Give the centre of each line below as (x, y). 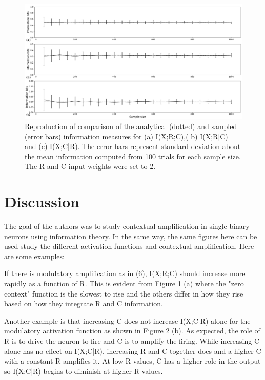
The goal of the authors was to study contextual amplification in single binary (127, 226)
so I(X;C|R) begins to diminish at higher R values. (84, 371)
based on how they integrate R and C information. (84, 303)
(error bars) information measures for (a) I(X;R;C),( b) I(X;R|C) (126, 136)
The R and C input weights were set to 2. (90, 166)
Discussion (42, 202)
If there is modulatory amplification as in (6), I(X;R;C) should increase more (125, 273)
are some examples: (34, 256)
